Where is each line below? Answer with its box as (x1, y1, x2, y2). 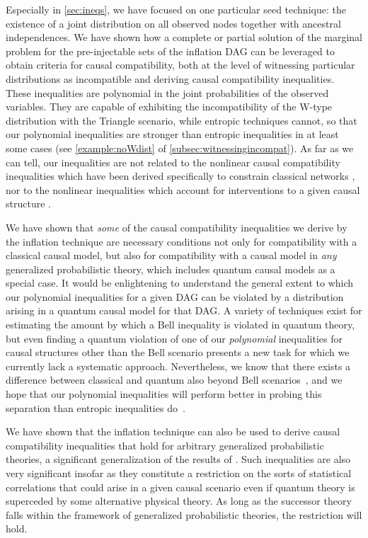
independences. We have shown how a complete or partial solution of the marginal (6, 30, 362, 45)
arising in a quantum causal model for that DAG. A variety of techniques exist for (6, 303, 362, 318)
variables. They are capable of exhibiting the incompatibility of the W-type (6, 99, 333, 114)
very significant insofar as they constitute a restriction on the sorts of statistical (6, 466, 352, 480)
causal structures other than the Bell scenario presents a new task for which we (6, 345, 350, 360)
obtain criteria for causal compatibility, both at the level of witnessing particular (6, 57, 355, 72)
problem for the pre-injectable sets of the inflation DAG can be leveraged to (6, 43, 335, 58)
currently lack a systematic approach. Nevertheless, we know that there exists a (6, 358, 351, 373)
